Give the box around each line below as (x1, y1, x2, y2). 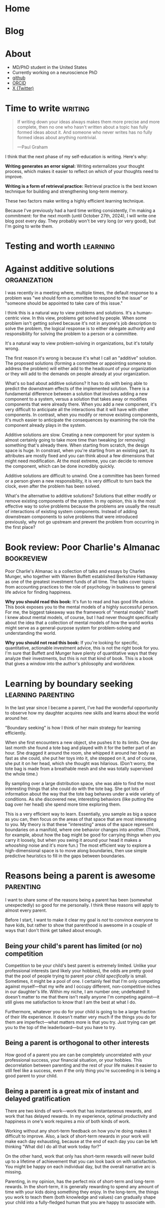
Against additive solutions (5, 263, 115, 274)
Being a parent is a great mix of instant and (5, 1087, 139, 1096)
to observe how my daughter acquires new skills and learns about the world (5, 710, 159, 716)
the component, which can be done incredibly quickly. (5, 463, 115, 469)
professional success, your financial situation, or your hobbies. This (5, 1057, 142, 1063)
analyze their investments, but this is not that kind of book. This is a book (5, 656, 154, 661)
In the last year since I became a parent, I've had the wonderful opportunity (5, 705, 159, 711)
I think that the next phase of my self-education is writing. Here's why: (5, 154, 148, 160)
